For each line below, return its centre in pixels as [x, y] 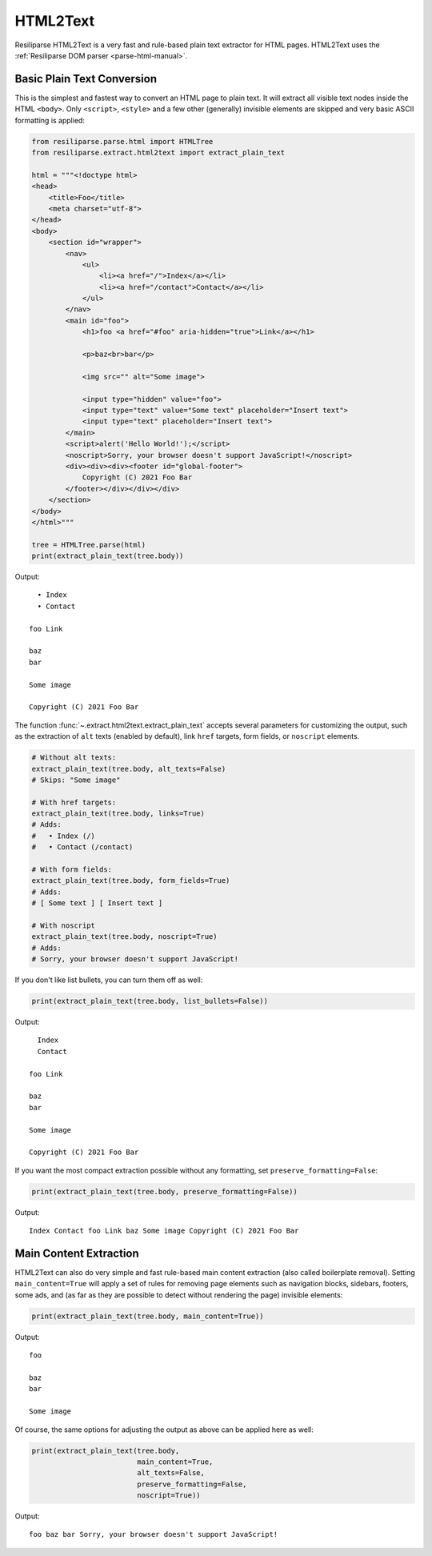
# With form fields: [72, 870]
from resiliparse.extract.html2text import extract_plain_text [158, 152]
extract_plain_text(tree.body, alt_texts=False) [129, 769]
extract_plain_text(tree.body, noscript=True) [124, 937]
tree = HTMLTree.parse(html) [89, 545]
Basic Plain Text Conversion [86, 79]
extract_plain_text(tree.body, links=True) [118, 814]
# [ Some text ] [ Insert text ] [97, 903]
